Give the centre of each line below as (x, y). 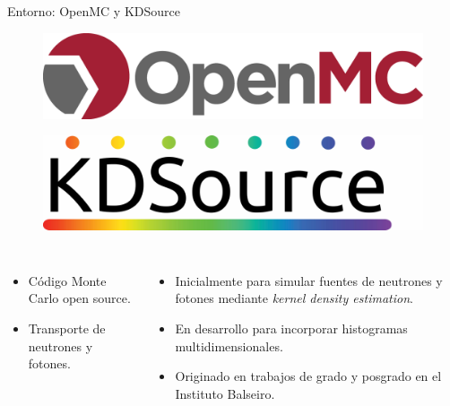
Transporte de (67, 328)
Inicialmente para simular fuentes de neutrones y (309, 280)
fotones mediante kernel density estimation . (294, 298)
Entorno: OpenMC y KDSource (94, 11)
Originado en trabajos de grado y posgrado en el (308, 376)
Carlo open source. (79, 298)
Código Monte (67, 280)
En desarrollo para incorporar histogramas (291, 328)
